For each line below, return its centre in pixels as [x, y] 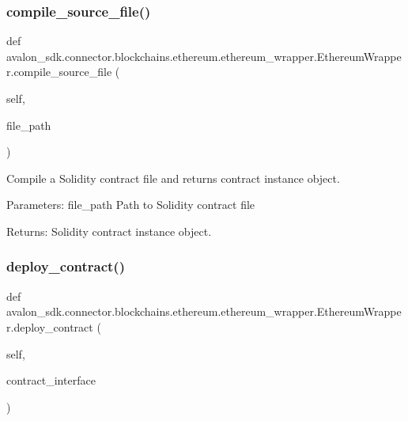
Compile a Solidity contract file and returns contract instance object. [173, 178]
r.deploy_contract [50, 326]
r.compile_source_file [59, 72]
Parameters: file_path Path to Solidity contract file [131, 205]
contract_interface [51, 380]
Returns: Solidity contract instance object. [109, 231]
